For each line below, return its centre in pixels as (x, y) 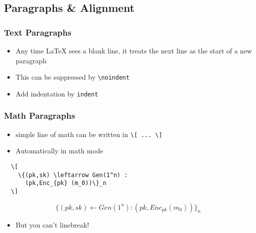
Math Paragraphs (40, 116)
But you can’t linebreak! (52, 224)
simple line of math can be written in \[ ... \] (89, 134)
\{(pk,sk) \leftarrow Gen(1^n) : (73, 175)
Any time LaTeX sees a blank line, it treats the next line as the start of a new (134, 50)
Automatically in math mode (59, 151)
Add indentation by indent (57, 93)
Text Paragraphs (38, 32)
